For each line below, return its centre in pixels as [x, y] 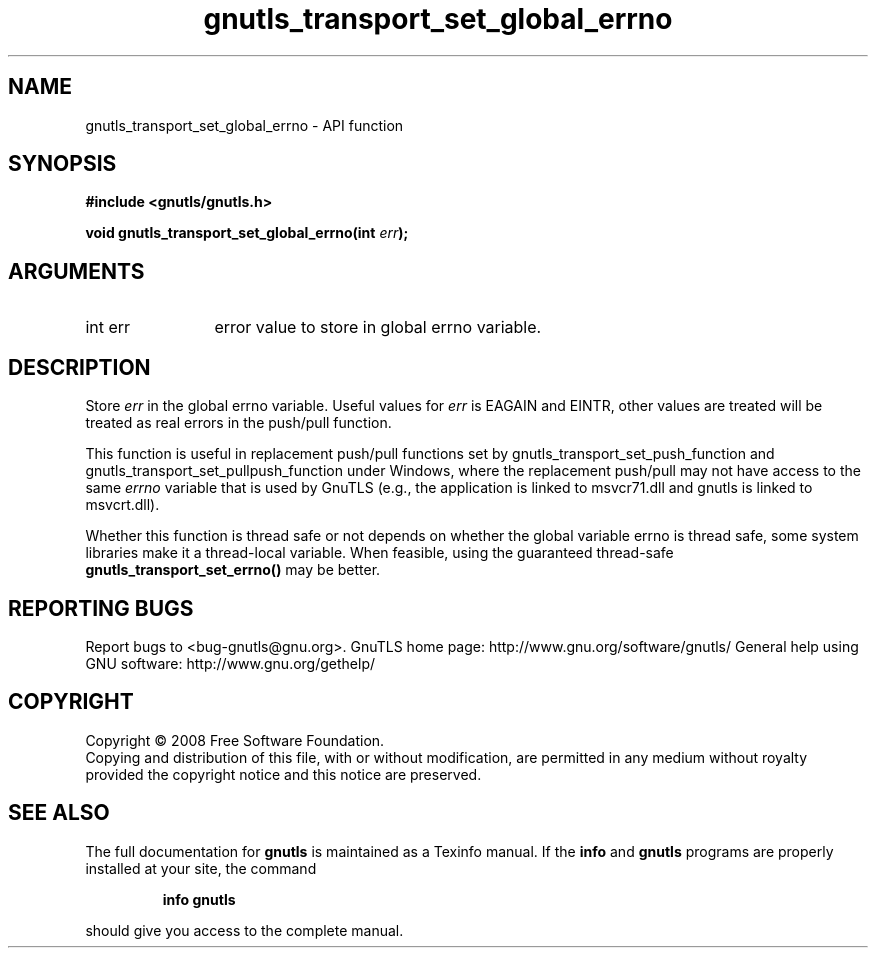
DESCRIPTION [79, 367]
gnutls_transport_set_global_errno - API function [244, 125]
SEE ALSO [59, 813]
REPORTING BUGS [101, 608]
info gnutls [199, 899]
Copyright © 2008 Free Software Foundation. [235, 740]
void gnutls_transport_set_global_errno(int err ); [247, 233]
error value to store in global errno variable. [378, 327]
